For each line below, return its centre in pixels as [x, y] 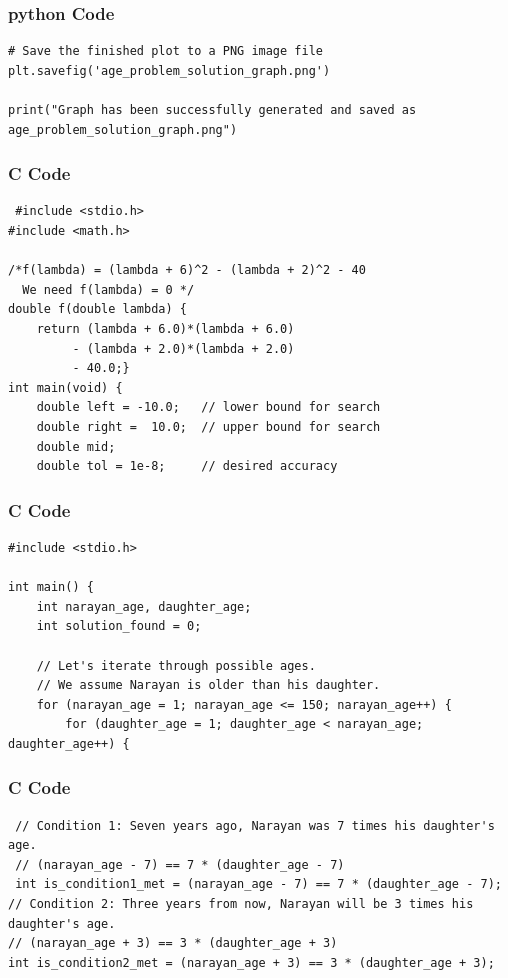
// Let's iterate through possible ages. [176, 665]
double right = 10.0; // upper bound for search [208, 426]
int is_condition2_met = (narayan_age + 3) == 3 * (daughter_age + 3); [251, 962]
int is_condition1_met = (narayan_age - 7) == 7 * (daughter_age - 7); [258, 884]
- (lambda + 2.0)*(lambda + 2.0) [183, 348]
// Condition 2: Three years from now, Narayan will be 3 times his [241, 904]
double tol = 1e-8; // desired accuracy [187, 466]
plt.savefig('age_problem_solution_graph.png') [169, 70]
